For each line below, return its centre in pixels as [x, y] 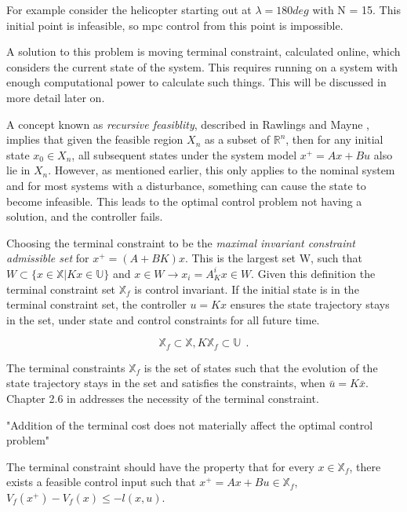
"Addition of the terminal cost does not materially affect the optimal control [190, 424]
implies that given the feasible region [95, 139]
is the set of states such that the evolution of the [261, 367]
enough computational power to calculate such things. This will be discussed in [196, 82]
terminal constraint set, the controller [96, 304]
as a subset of [237, 139]
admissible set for [48, 258]
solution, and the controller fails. [85, 216]
